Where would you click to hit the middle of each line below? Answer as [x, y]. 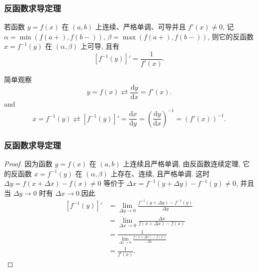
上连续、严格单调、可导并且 [140, 27]
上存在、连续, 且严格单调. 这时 [160, 173]
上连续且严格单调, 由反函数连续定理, [182, 164]
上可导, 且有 [100, 46]
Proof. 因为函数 [28, 164]
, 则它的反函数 [231, 36]
